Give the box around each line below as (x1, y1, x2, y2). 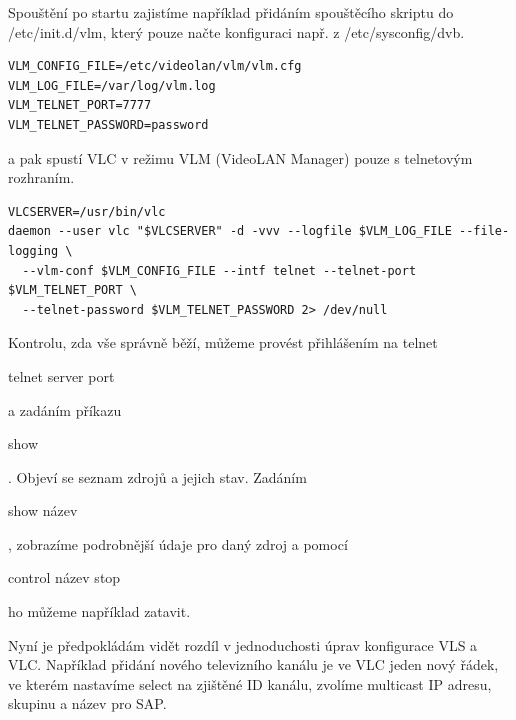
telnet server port (8, 365, 115, 386)
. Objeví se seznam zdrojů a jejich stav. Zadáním (8, 466, 307, 487)
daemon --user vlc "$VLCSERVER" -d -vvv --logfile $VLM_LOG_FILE (8, 224, 452, 239)
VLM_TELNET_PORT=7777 (8, 98, 152, 113)
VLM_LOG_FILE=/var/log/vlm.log (8, 78, 216, 93)
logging (8, 243, 59, 258)
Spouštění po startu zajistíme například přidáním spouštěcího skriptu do (8, 2, 454, 22)
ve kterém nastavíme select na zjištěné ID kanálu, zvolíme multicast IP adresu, (8, 673, 492, 694)
